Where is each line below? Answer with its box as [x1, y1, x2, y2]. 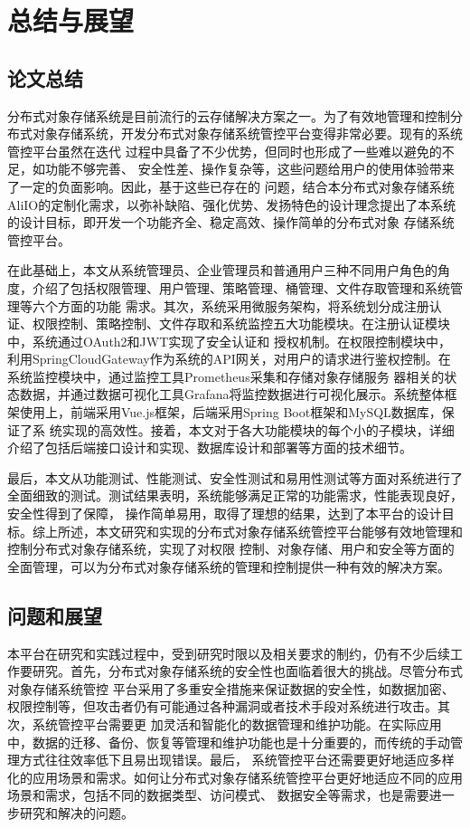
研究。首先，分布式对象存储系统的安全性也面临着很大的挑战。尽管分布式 [32, 661, 463, 680]
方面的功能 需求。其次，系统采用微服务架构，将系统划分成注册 [57, 296, 429, 315]
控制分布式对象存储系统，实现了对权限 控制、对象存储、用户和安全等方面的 [7, 539, 455, 558]
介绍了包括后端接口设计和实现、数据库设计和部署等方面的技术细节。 [7, 438, 412, 457]
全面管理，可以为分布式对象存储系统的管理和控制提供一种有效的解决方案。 [7, 557, 450, 576]
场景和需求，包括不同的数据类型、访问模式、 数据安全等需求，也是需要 [7, 785, 429, 804]
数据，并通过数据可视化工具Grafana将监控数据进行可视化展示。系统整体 [19, 385, 445, 404]
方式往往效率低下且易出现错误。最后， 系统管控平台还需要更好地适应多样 [19, 750, 455, 769]
